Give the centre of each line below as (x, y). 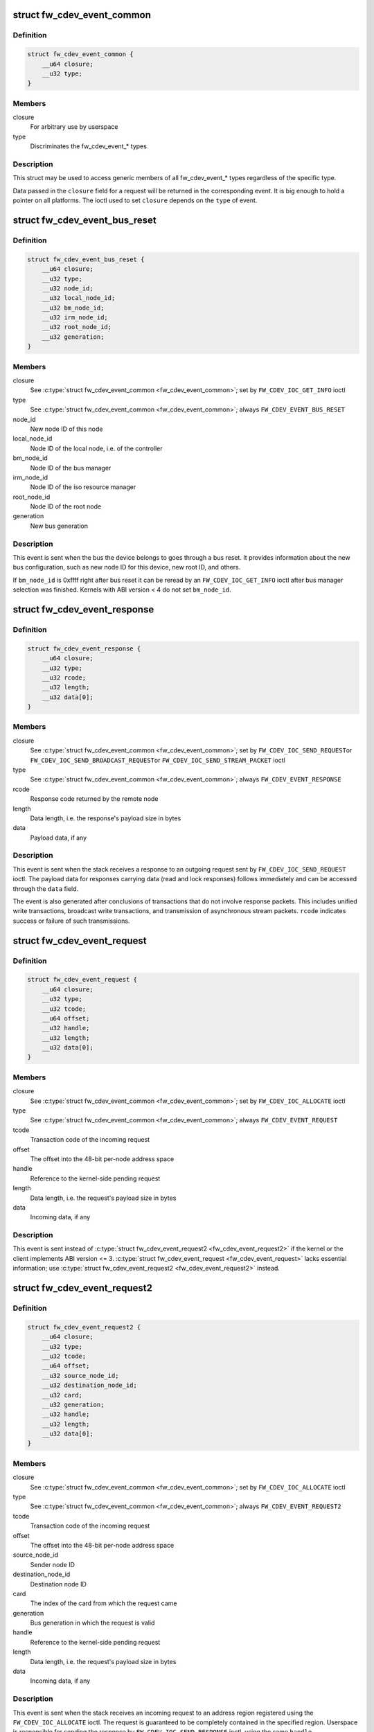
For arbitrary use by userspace (74, 127)
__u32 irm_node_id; (75, 318)
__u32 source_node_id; (80, 1376)
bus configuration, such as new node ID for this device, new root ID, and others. (127, 567)
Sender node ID (53, 1564)
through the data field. (46, 889)
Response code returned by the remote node (94, 799)
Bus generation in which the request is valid (92, 1623)
